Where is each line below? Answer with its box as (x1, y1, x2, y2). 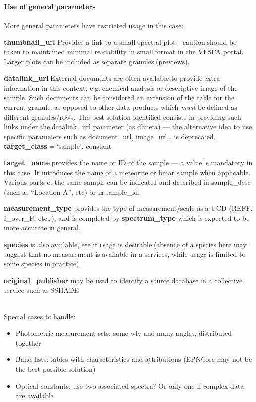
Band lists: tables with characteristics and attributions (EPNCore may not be (15, 354, 252, 364)
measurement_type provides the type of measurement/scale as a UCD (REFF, (4, 203, 253, 213)
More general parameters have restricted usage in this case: (4, 20, 184, 30)
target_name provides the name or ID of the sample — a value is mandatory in (4, 157, 253, 167)
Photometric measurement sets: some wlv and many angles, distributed (15, 328, 232, 338)
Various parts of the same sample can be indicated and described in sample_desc (4, 177, 251, 187)
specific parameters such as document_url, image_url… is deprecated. (4, 131, 216, 141)
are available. (15, 390, 55, 401)
